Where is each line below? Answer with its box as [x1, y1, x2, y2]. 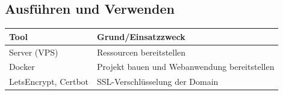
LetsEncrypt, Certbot [9, 75, 89, 88]
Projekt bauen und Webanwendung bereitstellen [97, 60, 275, 73]
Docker [9, 60, 35, 73]
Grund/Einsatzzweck [97, 30, 185, 42]
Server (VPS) [9, 45, 58, 58]
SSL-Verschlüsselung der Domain [97, 75, 219, 88]
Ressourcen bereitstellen [97, 45, 186, 58]
